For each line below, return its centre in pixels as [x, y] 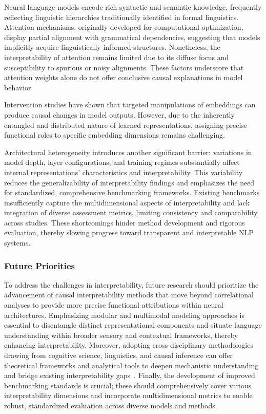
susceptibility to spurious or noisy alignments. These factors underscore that [124, 67]
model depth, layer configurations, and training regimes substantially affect [122, 162]
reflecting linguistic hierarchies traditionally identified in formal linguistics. [121, 17]
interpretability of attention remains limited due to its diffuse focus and [117, 57]
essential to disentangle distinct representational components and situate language [133, 325]
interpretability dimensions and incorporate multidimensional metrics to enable [128, 395]
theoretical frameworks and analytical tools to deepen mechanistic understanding [131, 365]
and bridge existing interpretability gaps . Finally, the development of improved [130, 375]
